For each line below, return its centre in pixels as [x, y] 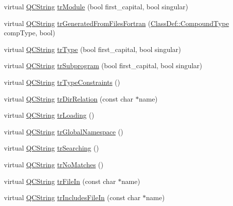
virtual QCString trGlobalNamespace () [64, 131]
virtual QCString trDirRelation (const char [69, 98]
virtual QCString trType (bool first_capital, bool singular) [93, 49]
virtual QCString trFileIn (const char [60, 181]
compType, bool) [30, 33]
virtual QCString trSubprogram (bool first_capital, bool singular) [103, 65]
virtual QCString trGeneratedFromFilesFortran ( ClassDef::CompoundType [116, 23]
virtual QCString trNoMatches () [54, 164]
